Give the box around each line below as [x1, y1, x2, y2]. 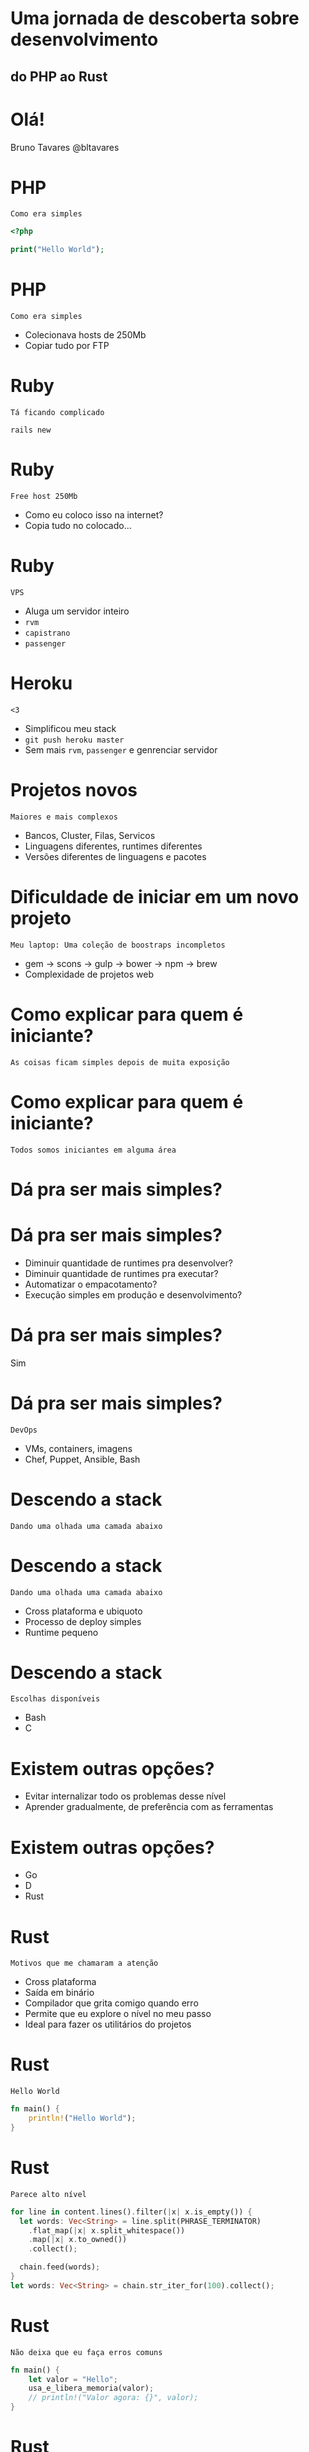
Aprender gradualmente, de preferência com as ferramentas [24, 1801, 274, 1813]
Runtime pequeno [24, 1626, 99, 1638]
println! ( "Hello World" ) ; [28, 2113, 137, 2124]
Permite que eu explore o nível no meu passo [24, 2008, 212, 2020]
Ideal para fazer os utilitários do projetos [24, 2018, 192, 2031]
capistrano [24, 628, 71, 638]
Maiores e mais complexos [10, 812, 118, 822]
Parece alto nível [10, 2189, 87, 2199]
